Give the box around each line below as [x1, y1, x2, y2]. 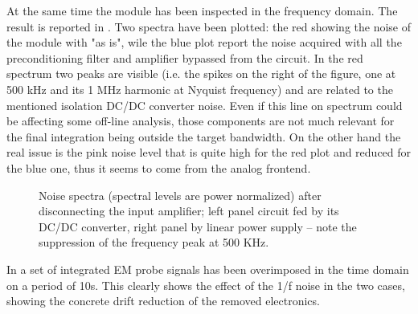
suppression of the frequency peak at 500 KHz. [39, 234, 269, 251]
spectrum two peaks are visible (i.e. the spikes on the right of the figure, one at [6, 65, 396, 82]
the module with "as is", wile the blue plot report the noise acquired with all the [6, 34, 402, 51]
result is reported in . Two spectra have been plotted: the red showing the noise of [6, 18, 412, 35]
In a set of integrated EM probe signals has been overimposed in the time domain [6, 260, 409, 277]
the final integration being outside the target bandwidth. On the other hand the [6, 128, 401, 145]
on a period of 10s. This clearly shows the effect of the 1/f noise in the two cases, [6, 276, 405, 293]
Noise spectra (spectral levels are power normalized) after [39, 186, 322, 203]
